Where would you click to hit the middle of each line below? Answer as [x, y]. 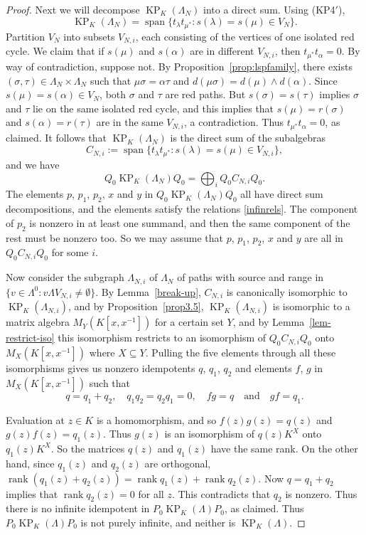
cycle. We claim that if [55, 51]
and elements [264, 367]
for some [70, 252]
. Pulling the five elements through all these [241, 352]
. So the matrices [88, 448]
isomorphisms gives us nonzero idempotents [101, 367]
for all [151, 493]
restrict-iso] [30, 338]
